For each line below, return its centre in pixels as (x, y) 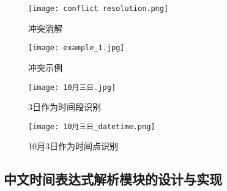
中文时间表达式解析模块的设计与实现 (113, 179)
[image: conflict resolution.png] (99, 9)
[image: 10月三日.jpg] (72, 87)
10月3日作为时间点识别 (73, 146)
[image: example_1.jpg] (76, 48)
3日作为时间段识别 (65, 107)
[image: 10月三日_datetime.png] (92, 126)
